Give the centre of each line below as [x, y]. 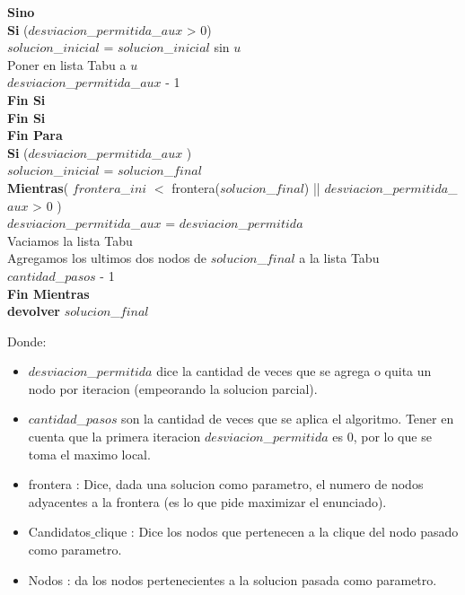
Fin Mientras [48, 293]
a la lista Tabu [339, 258]
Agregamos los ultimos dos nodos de [107, 258]
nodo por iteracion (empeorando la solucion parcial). [173, 388]
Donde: [27, 341]
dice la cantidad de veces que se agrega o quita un [294, 371]
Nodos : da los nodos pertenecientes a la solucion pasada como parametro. [232, 579]
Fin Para [35, 135]
